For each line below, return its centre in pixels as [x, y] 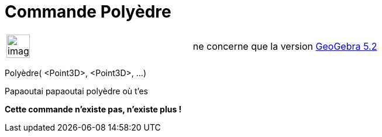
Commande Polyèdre [88, 12]
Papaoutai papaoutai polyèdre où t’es [76, 91]
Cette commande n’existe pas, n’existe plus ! [93, 109]
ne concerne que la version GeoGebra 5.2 [285, 46]
